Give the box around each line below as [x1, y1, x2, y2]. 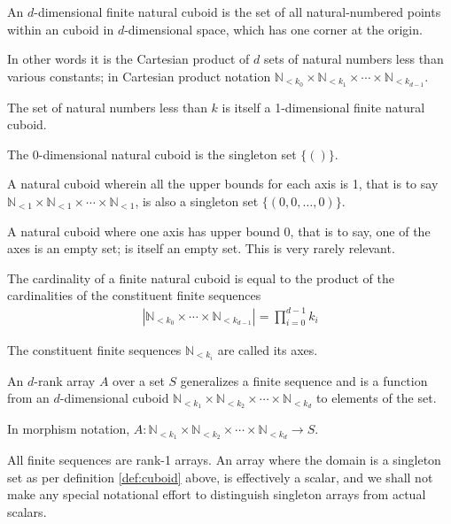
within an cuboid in [7, 19, 114, 38]
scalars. [7, 502, 47, 520]
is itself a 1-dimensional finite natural [222, 97, 425, 116]
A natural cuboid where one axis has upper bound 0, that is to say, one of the [7, 221, 431, 240]
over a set [113, 371, 165, 389]
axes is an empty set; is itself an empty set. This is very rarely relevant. [7, 239, 395, 258]
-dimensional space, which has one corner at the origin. [124, 19, 423, 38]
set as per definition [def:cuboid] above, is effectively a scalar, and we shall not [7, 467, 433, 486]
